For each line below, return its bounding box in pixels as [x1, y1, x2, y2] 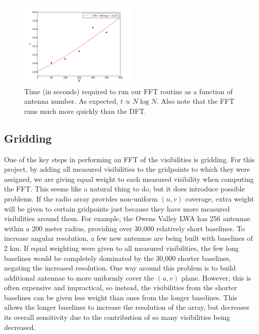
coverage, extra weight [185, 193, 254, 204]
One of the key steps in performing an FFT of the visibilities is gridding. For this [4, 154, 255, 164]
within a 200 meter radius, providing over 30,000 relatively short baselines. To [4, 223, 245, 233]
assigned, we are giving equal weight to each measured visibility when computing [4, 173, 254, 184]
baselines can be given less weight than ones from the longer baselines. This [4, 292, 237, 302]
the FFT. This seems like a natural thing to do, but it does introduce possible [4, 183, 245, 194]
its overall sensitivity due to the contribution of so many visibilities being [4, 312, 230, 322]
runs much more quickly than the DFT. [24, 105, 147, 116]
